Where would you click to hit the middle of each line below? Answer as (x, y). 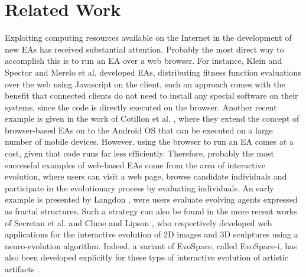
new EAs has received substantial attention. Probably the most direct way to (144, 49)
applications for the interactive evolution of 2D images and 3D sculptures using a (152, 234)
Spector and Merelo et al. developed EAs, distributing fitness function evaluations (153, 72)
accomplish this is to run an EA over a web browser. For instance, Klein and (144, 61)
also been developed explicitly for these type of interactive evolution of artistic (147, 257)
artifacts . (22, 269)
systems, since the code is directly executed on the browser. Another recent (141, 107)
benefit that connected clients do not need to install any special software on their (152, 95)
